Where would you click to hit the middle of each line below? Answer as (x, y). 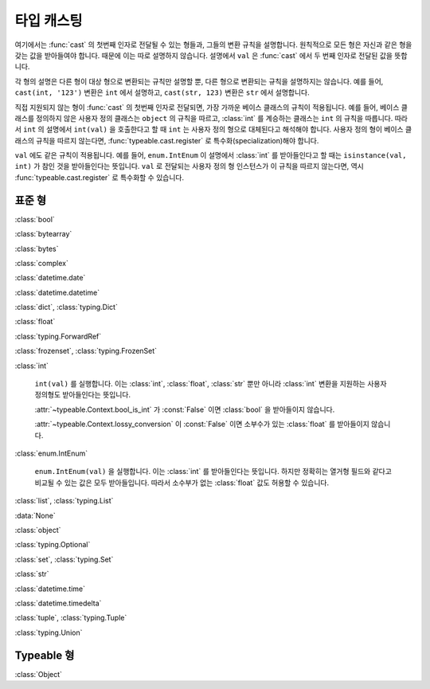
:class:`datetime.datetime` (57, 292)
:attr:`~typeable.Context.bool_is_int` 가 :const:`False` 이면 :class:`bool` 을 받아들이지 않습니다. (185, 409)
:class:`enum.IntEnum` (51, 453)
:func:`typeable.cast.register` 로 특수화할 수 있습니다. (100, 177)
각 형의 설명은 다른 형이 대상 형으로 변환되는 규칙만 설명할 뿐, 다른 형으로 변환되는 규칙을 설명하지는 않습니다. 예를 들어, (199, 81)
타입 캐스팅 (49, 21)
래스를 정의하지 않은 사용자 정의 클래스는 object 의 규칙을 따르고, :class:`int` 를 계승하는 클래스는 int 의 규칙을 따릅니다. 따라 (211, 118)
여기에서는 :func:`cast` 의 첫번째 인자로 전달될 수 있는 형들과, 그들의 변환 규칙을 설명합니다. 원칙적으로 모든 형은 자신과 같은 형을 (213, 45)
